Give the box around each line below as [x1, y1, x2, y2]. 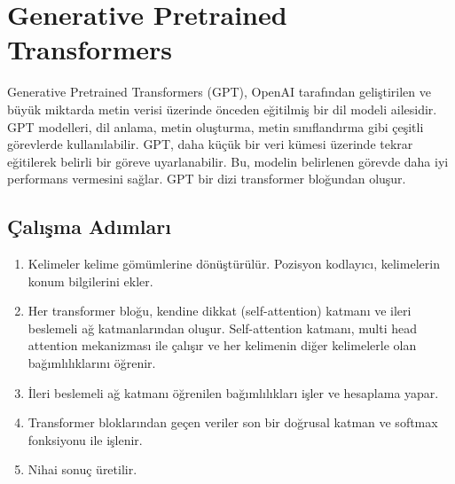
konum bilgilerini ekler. [27, 271, 153, 290]
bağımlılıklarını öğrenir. [27, 354, 156, 372]
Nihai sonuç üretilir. [27, 460, 137, 479]
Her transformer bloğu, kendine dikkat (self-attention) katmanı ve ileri [27, 301, 412, 320]
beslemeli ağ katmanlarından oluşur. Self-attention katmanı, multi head [27, 318, 417, 337]
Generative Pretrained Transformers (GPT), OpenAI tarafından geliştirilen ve [7, 82, 431, 101]
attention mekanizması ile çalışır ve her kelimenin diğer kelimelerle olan [27, 336, 417, 355]
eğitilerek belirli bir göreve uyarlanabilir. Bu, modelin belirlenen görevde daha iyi [7, 152, 449, 170]
